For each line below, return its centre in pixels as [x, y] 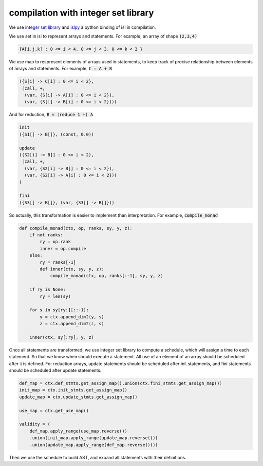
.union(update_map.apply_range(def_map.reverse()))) [94, 445]
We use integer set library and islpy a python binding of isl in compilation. [83, 27]
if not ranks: [46, 235]
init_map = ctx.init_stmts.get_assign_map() [73, 390]
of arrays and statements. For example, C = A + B [60, 69]
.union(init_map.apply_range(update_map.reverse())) [94, 438]
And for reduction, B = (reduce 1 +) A [51, 115]
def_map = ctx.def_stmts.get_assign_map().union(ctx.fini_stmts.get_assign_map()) [121, 383]
